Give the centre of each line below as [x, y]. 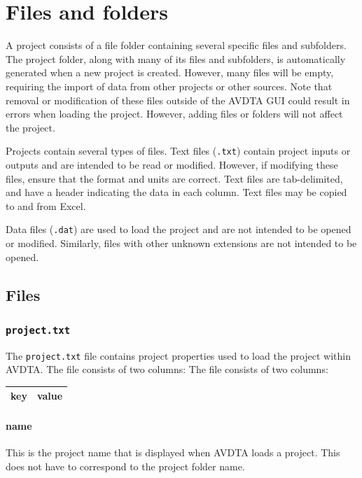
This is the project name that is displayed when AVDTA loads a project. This [173, 452]
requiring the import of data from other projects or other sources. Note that [169, 86]
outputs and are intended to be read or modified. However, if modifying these [172, 164]
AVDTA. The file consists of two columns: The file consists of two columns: [167, 369]
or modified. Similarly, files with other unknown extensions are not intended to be [181, 242]
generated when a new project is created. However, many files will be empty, [170, 72]
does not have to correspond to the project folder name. [125, 466]
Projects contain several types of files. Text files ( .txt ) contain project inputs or [178, 151]
